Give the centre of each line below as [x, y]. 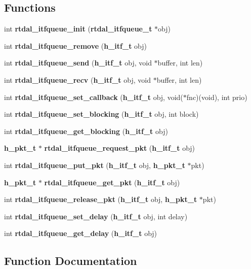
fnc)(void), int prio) [217, 97]
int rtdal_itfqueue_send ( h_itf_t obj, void [78, 63]
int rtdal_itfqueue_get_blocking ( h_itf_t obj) [86, 131]
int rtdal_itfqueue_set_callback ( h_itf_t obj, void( [94, 97]
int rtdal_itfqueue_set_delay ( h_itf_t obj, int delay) [96, 216]
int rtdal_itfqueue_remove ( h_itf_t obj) [75, 45]
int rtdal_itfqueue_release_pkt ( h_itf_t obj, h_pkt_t [101, 199]
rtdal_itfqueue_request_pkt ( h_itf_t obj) [120, 148]
